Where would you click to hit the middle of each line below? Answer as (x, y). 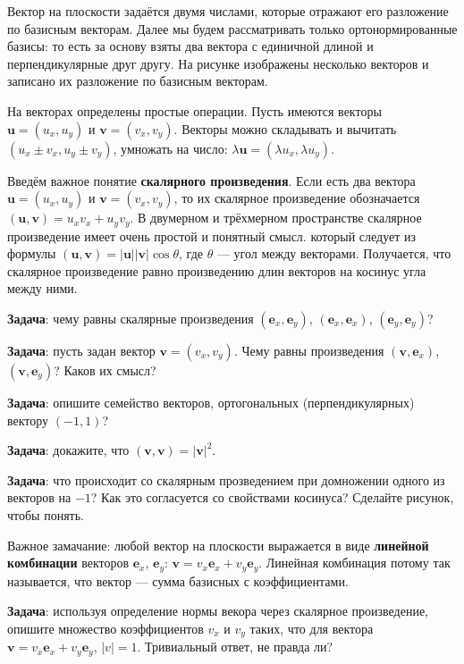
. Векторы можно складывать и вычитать (285, 128)
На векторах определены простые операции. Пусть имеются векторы (194, 110)
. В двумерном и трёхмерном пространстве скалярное (276, 218)
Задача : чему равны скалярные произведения (131, 318)
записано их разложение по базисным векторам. (138, 81)
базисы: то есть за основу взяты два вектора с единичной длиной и (190, 46)
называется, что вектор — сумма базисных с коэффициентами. (178, 580)
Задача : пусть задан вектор (81, 350)
